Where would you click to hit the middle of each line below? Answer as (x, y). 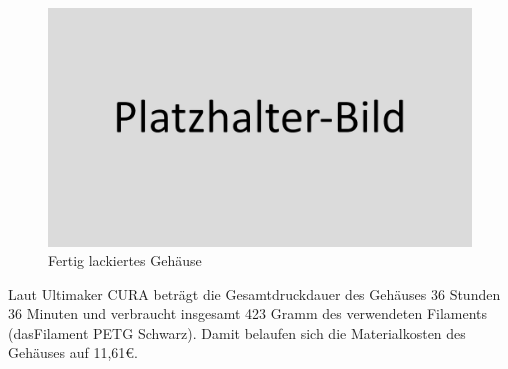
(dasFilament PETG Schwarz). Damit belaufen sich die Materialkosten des (237, 332)
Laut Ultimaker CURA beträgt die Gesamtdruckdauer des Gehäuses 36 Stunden (254, 293)
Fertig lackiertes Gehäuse (125, 260)
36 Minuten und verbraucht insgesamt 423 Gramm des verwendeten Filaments (248, 313)
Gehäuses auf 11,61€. (73, 352)
